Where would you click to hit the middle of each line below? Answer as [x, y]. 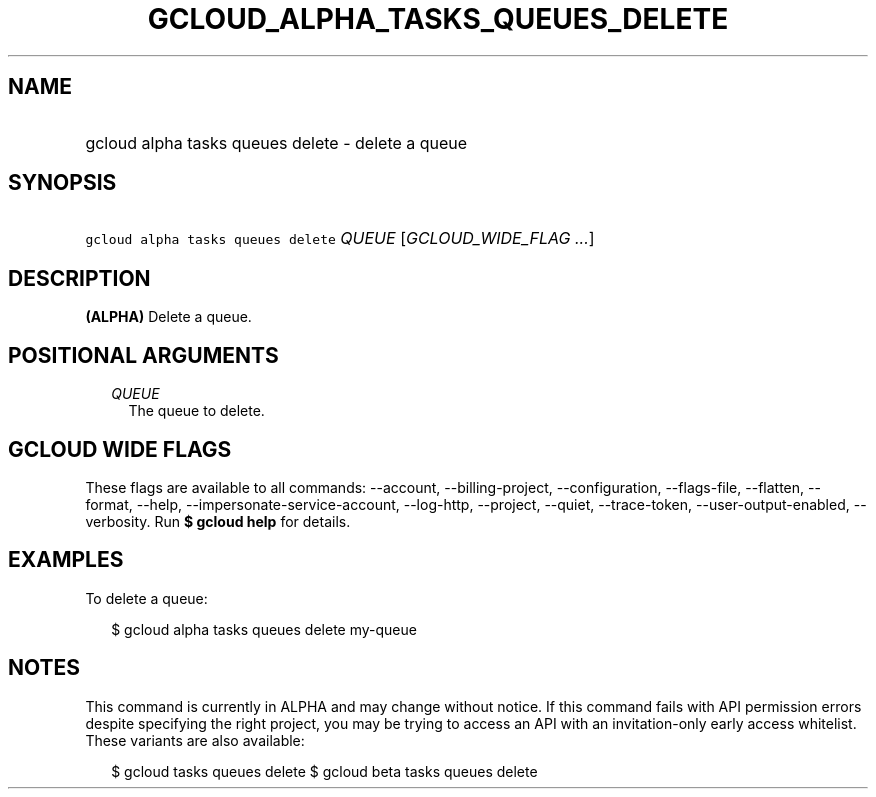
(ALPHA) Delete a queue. [168, 317]
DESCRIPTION [79, 278]
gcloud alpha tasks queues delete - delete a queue [276, 142]
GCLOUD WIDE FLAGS [120, 449]
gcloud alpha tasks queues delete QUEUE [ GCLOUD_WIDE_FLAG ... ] [340, 238]
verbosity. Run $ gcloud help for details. [218, 521]
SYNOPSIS [62, 183]
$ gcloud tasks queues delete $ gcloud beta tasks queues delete [324, 771]
